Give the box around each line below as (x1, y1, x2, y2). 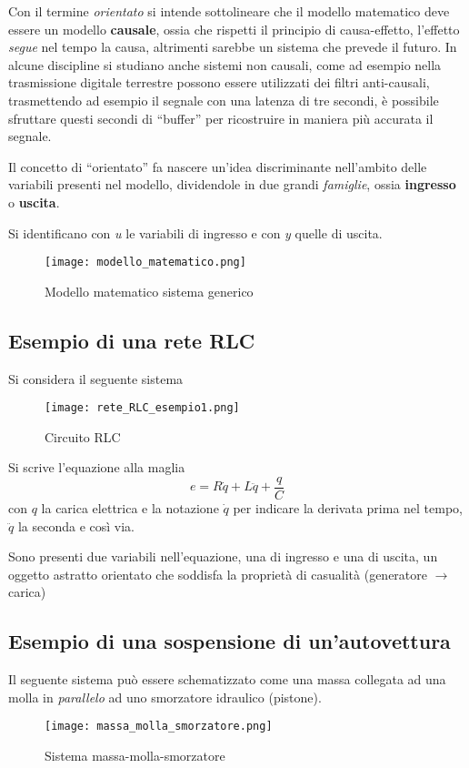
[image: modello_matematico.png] (45, 256, 246, 269)
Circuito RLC (45, 427, 121, 446)
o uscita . (8, 192, 60, 211)
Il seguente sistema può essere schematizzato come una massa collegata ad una (8, 670, 446, 689)
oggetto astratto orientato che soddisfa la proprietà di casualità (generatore (8, 564, 427, 583)
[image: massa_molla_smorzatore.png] (45, 720, 273, 733)
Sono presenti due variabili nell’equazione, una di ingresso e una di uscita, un (8, 547, 438, 566)
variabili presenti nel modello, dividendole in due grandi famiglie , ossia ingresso (8, 175, 456, 194)
